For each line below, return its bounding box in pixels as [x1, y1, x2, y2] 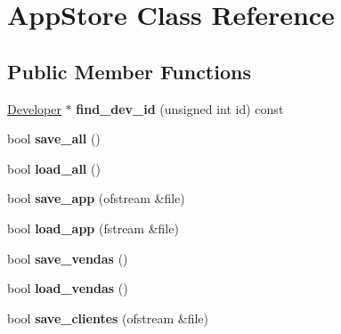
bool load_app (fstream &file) [7, 218, 179, 237]
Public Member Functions [7, 57, 251, 85]
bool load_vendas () [7, 279, 128, 297]
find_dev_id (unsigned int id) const [76, 99, 284, 118]
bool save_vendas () [7, 248, 128, 267]
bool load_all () [7, 159, 101, 177]
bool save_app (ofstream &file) [7, 189, 185, 208]
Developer [7, 99, 61, 118]
